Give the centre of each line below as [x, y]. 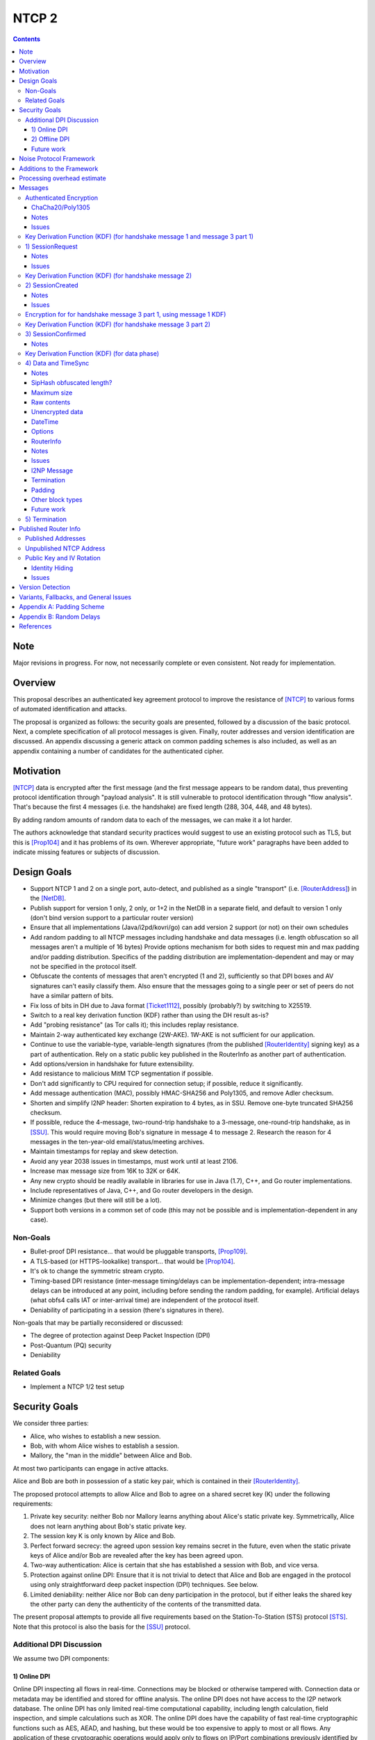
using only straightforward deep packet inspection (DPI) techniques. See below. [144, 1585]
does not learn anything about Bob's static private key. [108, 1526]
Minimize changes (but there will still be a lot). [96, 1200]
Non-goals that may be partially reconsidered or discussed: [98, 1323]
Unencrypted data [57, 412]
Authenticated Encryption [62, 198]
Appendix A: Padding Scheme [62, 607]
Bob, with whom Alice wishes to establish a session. [105, 1446]
